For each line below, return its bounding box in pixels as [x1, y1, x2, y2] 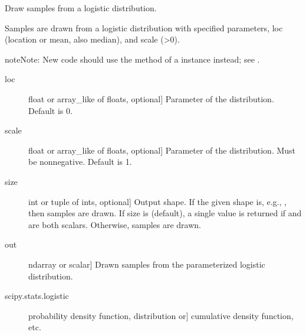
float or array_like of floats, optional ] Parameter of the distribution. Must [28, 144, 296, 156]
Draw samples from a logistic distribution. [5, 2, 157, 14]
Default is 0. [28, 104, 73, 116]
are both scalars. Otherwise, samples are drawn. [28, 218, 202, 230]
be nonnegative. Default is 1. [28, 155, 132, 168]
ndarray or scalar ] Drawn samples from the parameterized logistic [28, 258, 265, 270]
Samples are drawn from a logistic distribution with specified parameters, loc [5, 21, 283, 34]
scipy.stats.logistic [5, 290, 69, 302]
